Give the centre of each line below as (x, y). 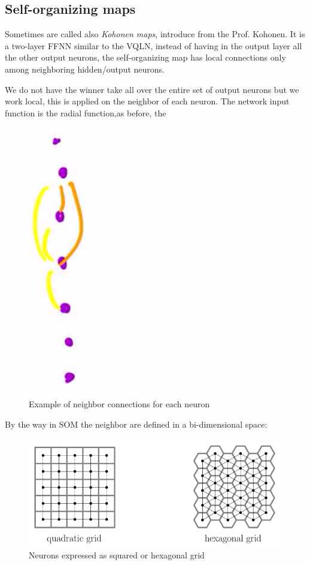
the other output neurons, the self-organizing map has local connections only (145, 57)
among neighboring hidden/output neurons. (85, 69)
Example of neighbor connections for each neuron (119, 403)
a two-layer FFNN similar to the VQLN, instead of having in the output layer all (154, 45)
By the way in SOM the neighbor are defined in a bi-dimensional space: (136, 424)
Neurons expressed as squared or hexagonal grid (117, 555)
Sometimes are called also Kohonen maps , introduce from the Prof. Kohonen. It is (155, 34)
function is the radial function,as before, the (86, 112)
